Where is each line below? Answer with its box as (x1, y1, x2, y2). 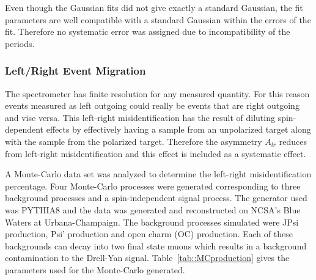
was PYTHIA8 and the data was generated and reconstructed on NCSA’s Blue (5, 203, 301, 216)
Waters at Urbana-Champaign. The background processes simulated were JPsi (5, 215, 299, 228)
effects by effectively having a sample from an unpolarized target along (46, 123, 311, 136)
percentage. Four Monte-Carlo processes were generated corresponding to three (5, 179, 301, 192)
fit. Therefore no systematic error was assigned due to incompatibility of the (5, 25, 290, 38)
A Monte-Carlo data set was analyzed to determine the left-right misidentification (5, 168, 312, 180)
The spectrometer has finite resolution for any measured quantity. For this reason (5, 87, 310, 100)
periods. (5, 37, 35, 50)
